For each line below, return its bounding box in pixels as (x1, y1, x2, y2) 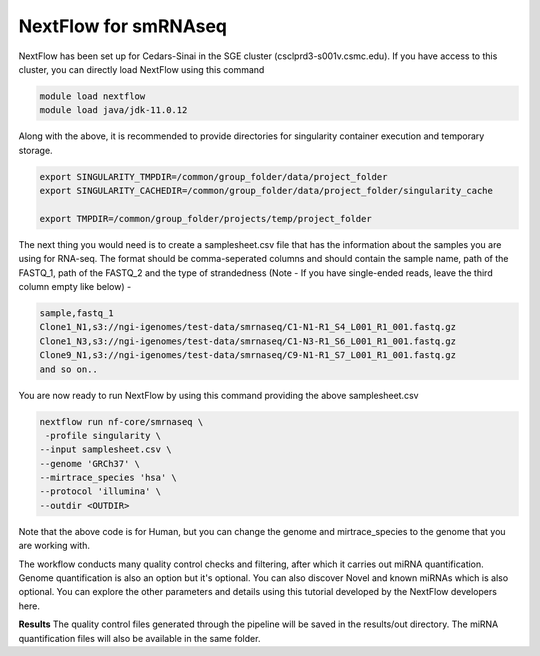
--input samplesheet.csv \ (39, 444, 172, 455)
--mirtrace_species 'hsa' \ (39, 472, 177, 484)
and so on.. (39, 363, 99, 375)
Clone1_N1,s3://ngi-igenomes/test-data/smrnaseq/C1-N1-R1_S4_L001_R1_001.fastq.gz (39, 321, 457, 333)
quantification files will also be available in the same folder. (18, 632, 261, 644)
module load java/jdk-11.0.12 (39, 105, 188, 116)
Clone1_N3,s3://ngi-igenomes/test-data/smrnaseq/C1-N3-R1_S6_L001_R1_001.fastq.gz (39, 335, 457, 347)
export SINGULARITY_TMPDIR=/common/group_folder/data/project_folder (39, 171, 388, 182)
